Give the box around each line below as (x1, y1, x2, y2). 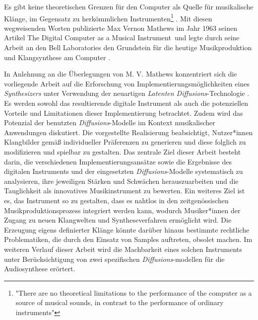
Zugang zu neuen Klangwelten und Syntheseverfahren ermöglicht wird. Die (4, 215, 232, 225)
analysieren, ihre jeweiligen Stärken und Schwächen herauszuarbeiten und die (4, 175, 239, 186)
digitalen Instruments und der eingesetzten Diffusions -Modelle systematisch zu (4, 166, 243, 176)
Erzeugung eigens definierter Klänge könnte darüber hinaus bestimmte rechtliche (4, 224, 250, 235)
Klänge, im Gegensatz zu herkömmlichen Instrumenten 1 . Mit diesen (4, 11, 212, 23)
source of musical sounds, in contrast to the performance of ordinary (15, 297, 224, 308)
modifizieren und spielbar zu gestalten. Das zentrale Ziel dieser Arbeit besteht (4, 146, 241, 157)
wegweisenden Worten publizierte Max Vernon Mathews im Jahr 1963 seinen (4, 22, 237, 33)
